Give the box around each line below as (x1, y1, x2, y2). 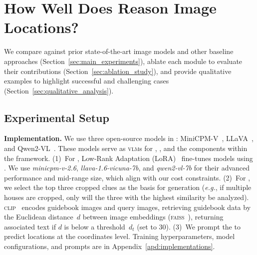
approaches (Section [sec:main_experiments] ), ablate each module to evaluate (4, 55, 243, 66)
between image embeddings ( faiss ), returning (82, 211, 224, 222)
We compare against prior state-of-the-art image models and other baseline (4, 46, 234, 56)
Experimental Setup (4, 109, 109, 125)
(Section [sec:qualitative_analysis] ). (4, 85, 114, 95)
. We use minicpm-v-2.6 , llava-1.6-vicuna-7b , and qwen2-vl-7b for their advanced (4, 162, 250, 173)
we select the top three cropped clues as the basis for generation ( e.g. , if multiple (4, 182, 252, 192)
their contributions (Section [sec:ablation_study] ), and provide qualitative (4, 65, 232, 76)
